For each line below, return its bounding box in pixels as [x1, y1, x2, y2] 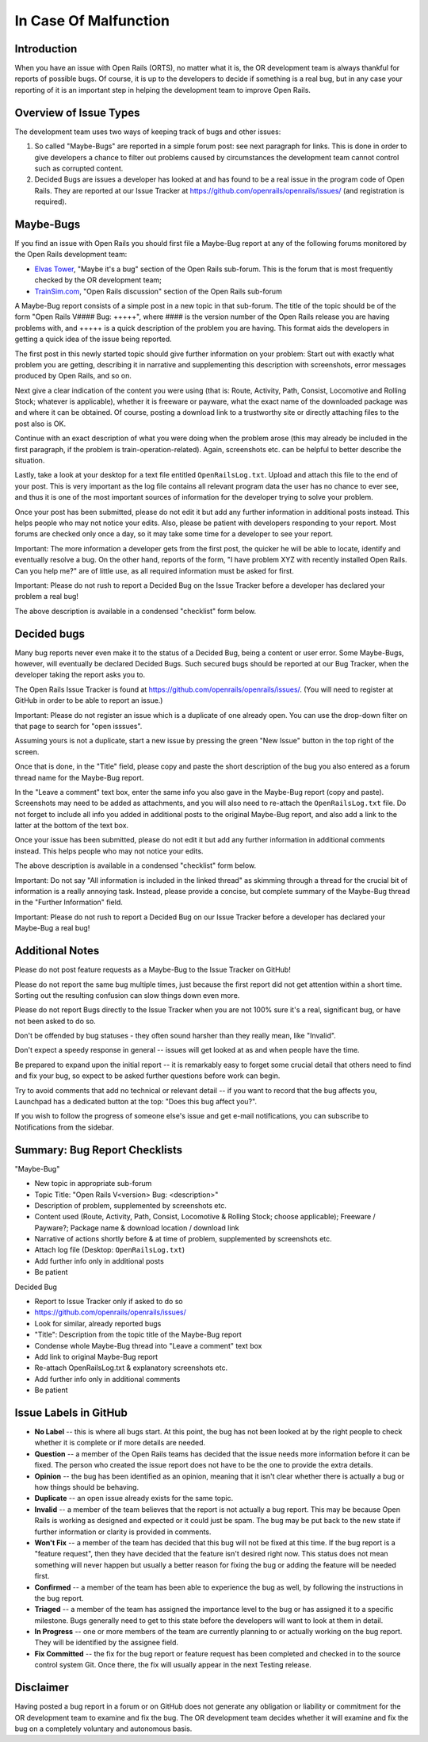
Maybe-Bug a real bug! [14, 923, 90, 933]
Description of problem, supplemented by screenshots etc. [34, 1200, 227, 1210]
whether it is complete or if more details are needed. [34, 1438, 206, 1448]
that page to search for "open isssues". [14, 721, 143, 731]
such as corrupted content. [34, 163, 124, 173]
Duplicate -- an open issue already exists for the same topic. [34, 1494, 234, 1503]
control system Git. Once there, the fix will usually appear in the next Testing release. [34, 1660, 312, 1670]
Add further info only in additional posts [34, 1256, 164, 1265]
